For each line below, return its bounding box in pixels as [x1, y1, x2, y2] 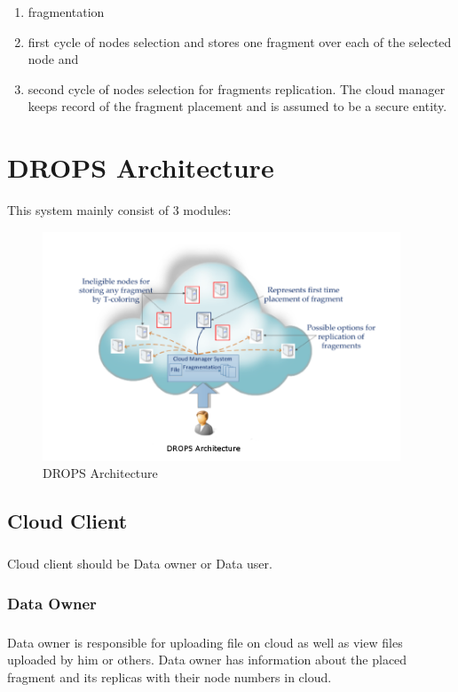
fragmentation [28, 3, 105, 20]
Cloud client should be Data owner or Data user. [7, 554, 272, 572]
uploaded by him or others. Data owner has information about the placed [7, 650, 407, 669]
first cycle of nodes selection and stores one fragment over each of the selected [28, 32, 452, 51]
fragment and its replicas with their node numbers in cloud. [7, 668, 332, 686]
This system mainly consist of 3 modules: [7, 201, 232, 219]
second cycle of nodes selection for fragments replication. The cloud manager [28, 79, 446, 98]
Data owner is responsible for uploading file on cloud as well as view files [7, 632, 403, 651]
